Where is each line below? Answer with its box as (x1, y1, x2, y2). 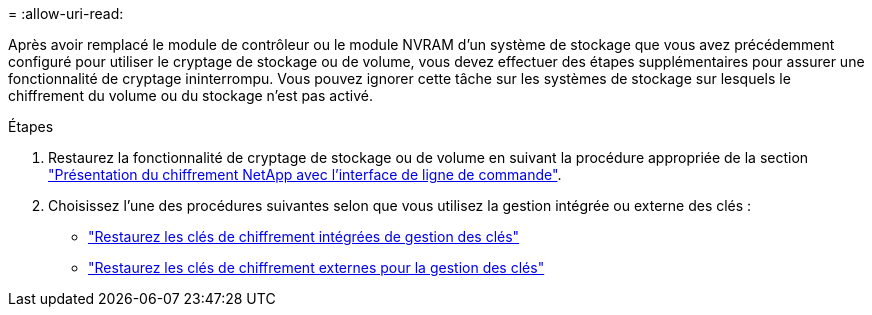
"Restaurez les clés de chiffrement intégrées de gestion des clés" (88, 228, 520, 245)
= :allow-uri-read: (8, 5, 124, 22)
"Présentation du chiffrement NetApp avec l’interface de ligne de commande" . (48, 166, 562, 183)
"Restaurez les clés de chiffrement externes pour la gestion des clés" (88, 259, 545, 276)
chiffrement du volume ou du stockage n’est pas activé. (8, 87, 373, 104)
